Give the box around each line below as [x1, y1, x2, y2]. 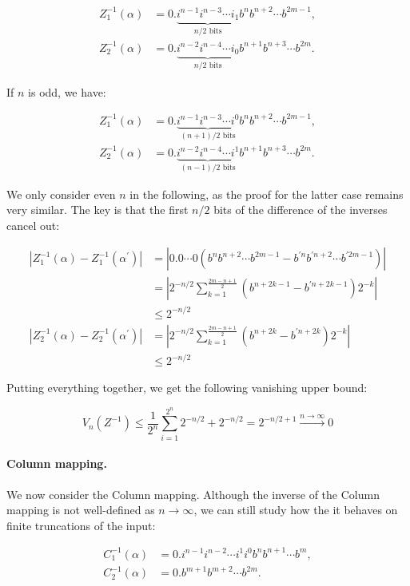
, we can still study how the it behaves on [193, 501, 398, 518]
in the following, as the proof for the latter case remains [129, 185, 404, 202]
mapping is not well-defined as [6, 501, 155, 518]
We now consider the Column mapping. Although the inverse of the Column [6, 485, 380, 502]
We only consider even [6, 185, 116, 202]
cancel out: [6, 216, 60, 233]
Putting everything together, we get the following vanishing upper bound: [6, 379, 368, 396]
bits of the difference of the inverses [213, 201, 388, 218]
